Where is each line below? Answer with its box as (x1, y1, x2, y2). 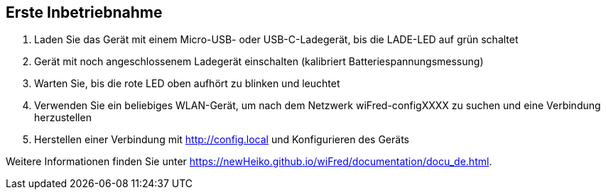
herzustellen (34, 111, 92, 124)
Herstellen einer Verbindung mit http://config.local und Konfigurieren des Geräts (34, 133, 409, 146)
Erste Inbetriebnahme (6, 4, 163, 21)
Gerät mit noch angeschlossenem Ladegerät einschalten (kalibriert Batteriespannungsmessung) (34, 55, 484, 68)
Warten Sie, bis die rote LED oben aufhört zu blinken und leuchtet (34, 77, 340, 90)
